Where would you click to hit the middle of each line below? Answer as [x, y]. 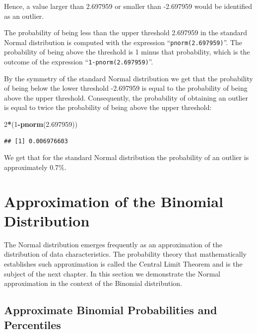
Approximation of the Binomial [114, 201]
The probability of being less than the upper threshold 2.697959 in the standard [126, 32]
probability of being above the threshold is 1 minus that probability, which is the [127, 52]
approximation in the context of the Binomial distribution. [93, 283]
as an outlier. [24, 16]
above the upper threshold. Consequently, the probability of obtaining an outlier [126, 97]
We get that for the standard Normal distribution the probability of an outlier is [127, 157]
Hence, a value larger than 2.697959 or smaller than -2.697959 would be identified [128, 6]
